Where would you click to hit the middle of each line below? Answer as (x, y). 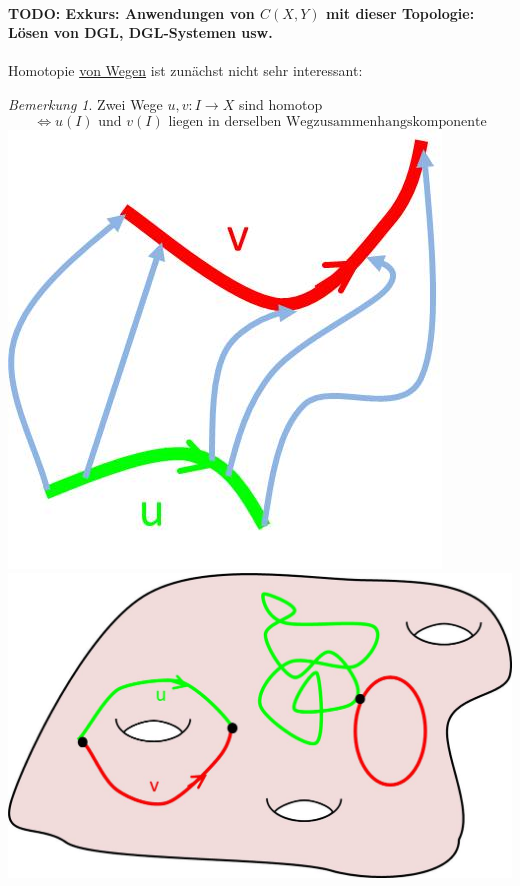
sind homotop (280, 103)
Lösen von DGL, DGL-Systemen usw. (140, 32)
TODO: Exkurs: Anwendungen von (131, 12)
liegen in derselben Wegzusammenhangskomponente (327, 121)
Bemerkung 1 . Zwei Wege (85, 103)
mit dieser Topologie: (400, 12)
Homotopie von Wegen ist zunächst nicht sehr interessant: (185, 70)
